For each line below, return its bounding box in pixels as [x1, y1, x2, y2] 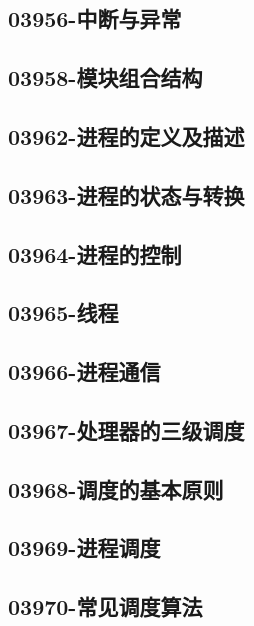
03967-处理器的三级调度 [8, 414, 245, 445]
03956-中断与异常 [8, 3, 182, 34]
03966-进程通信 [8, 356, 161, 387]
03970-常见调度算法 [8, 591, 203, 622]
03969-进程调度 [8, 532, 161, 563]
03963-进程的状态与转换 [8, 179, 245, 210]
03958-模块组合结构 [8, 62, 203, 93]
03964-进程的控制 [8, 238, 182, 269]
